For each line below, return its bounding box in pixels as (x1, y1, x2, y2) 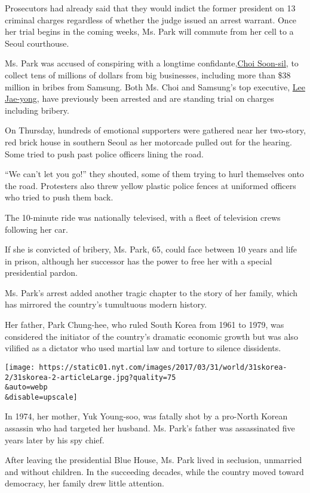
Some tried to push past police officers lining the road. (5, 147, 204, 160)
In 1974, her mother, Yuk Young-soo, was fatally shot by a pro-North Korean (5, 410, 288, 422)
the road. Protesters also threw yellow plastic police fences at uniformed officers (5, 179, 296, 191)
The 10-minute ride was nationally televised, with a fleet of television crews (5, 211, 281, 223)
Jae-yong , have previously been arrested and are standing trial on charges (5, 92, 274, 105)
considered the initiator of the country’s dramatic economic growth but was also (5, 330, 298, 342)
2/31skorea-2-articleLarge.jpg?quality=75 (5, 373, 176, 382)
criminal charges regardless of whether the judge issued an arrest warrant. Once (5, 13, 297, 26)
